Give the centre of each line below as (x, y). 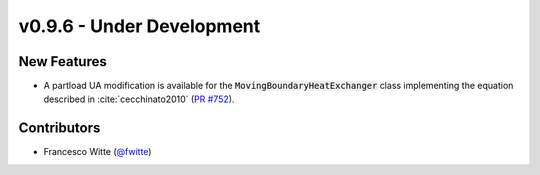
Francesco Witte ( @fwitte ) (97, 152)
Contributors (59, 128)
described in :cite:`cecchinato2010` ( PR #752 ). (139, 99)
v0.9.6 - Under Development (139, 26)
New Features (62, 61)
